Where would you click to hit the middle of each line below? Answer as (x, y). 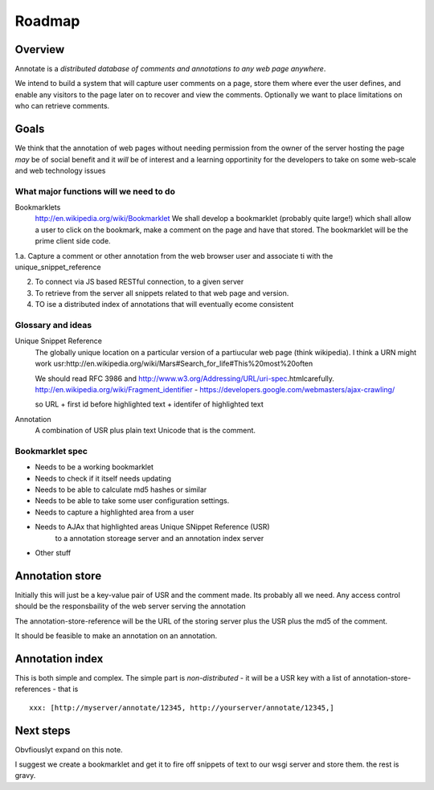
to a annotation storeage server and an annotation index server (160, 538)
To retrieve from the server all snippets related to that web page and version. (162, 293)
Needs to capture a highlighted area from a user (115, 512)
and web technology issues (60, 170)
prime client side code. (73, 241)
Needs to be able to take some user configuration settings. (132, 501)
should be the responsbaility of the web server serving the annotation (130, 606)
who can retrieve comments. (62, 106)
